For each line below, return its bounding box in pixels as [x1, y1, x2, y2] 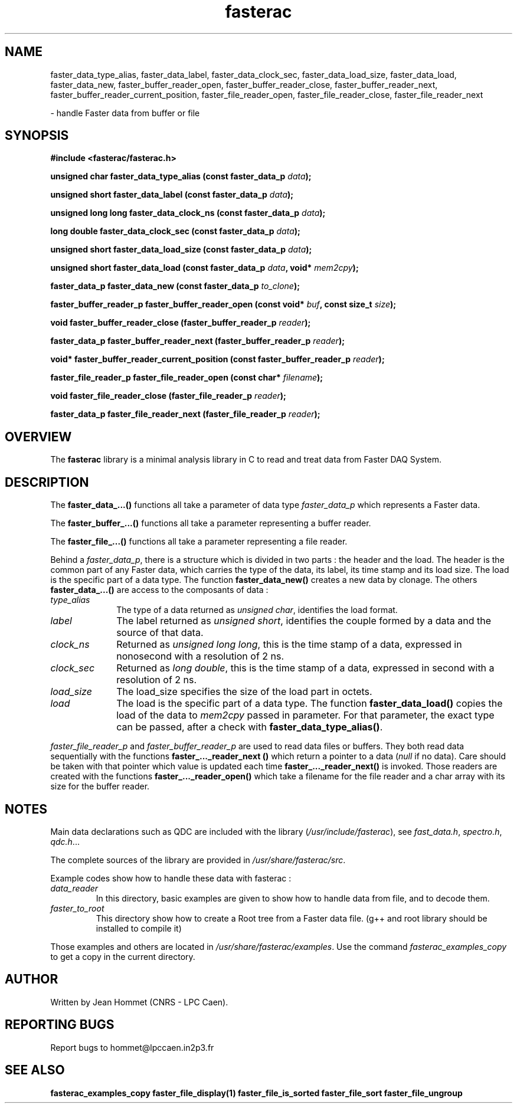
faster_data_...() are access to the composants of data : [50, 585, 269, 595]
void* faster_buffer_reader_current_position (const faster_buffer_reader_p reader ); [50, 354, 385, 365]
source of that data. [116, 627, 204, 639]
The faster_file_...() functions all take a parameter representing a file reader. [50, 536, 348, 547]
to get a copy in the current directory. [50, 951, 195, 962]
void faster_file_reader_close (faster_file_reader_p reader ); [50, 391, 286, 401]
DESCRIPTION [5, 474, 89, 490]
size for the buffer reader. [50, 781, 150, 792]
